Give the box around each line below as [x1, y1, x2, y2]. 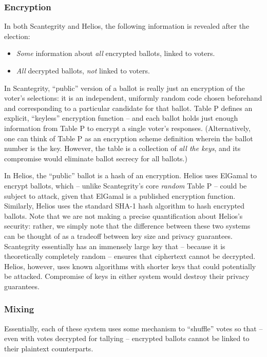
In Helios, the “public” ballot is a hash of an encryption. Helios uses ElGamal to [4, 170, 257, 181]
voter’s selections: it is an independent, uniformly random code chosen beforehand [4, 92, 262, 103]
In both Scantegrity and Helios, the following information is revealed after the [4, 21, 250, 31]
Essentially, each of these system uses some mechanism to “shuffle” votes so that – [4, 323, 263, 333]
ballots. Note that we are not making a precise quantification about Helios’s [4, 210, 243, 221]
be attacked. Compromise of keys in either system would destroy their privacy [4, 271, 250, 281]
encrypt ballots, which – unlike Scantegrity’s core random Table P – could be [4, 180, 247, 191]
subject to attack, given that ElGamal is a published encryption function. [4, 190, 236, 201]
